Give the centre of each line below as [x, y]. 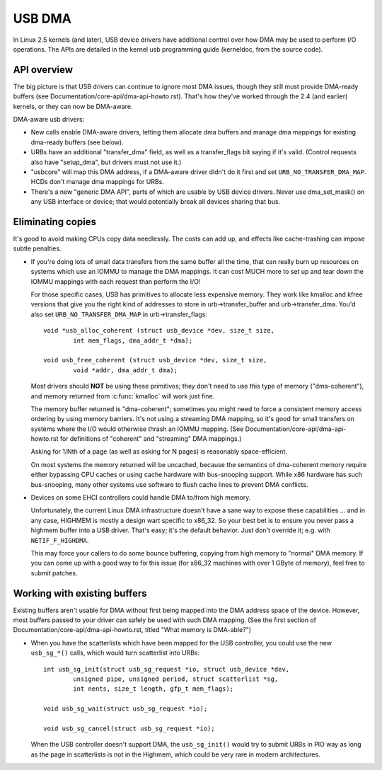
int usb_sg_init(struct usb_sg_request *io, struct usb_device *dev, [167, 669]
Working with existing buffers [80, 593]
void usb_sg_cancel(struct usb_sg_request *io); [129, 728]
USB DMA [42, 18]
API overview [43, 70]
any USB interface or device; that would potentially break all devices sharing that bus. [156, 202]
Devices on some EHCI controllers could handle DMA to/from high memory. [141, 498]
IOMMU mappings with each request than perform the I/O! [116, 281]
